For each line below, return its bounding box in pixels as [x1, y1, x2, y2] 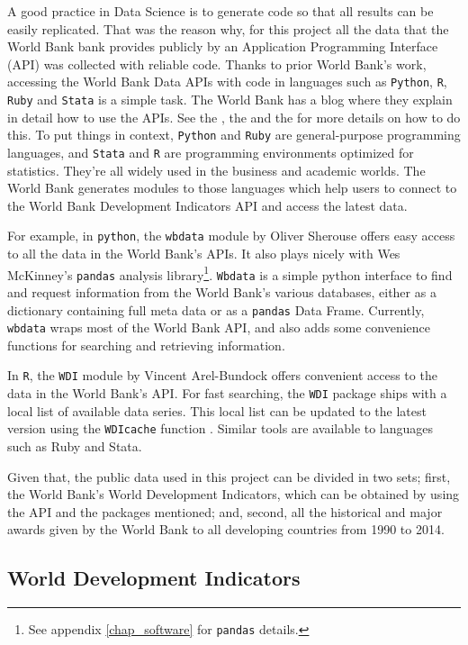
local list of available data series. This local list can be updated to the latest [7, 401, 427, 420]
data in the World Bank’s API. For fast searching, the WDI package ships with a [7, 384, 447, 403]
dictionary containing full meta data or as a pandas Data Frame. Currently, [7, 300, 425, 319]
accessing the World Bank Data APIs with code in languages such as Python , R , [7, 72, 447, 91]
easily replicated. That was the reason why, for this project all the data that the [7, 19, 449, 38]
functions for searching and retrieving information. [7, 335, 285, 354]
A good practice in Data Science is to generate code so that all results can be [7, 2, 434, 20]
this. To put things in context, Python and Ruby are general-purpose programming [7, 125, 461, 144]
